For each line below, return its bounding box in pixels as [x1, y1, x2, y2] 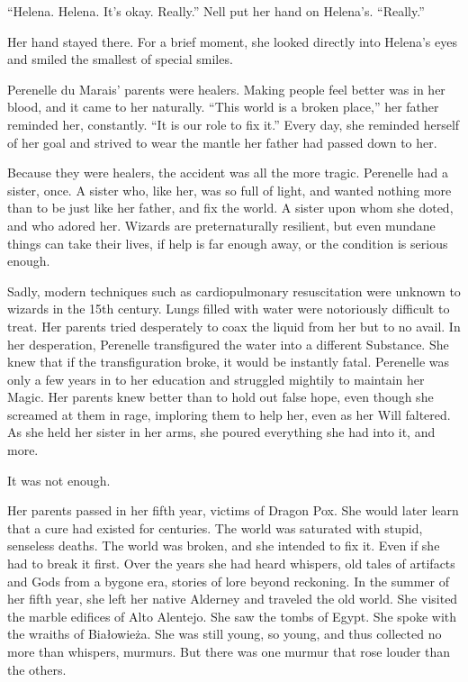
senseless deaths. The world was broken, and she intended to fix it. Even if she [7, 536, 440, 555]
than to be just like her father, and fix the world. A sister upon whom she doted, [7, 198, 454, 217]
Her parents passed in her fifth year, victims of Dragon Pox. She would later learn [7, 501, 459, 520]
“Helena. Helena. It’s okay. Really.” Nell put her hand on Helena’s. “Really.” [7, 2, 425, 20]
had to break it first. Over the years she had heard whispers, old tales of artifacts [7, 554, 455, 573]
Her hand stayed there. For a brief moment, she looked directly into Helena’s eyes [7, 32, 457, 50]
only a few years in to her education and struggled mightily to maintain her [7, 369, 425, 388]
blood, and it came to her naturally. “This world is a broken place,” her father [7, 97, 439, 116]
